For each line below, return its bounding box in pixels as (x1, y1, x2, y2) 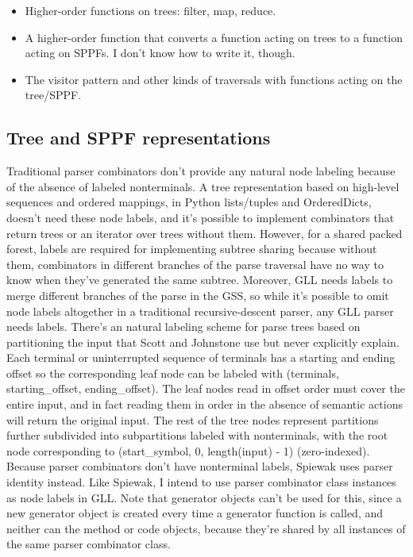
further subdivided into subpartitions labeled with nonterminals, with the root (6, 427, 388, 444)
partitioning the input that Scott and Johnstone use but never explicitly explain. (6, 333, 399, 350)
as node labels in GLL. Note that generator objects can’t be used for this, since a (6, 489, 402, 505)
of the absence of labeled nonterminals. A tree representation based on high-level (6, 178, 399, 194)
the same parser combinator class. (6, 536, 171, 552)
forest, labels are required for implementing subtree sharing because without (6, 240, 377, 257)
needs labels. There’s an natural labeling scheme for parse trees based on (6, 318, 361, 335)
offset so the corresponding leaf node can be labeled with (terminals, (6, 364, 339, 381)
